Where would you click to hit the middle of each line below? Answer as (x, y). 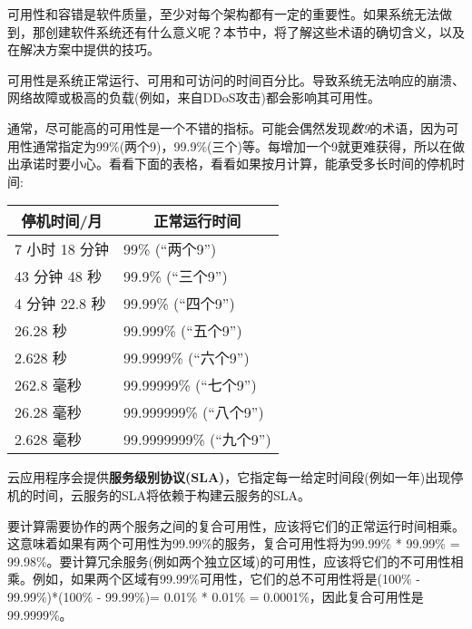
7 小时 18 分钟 (62, 249)
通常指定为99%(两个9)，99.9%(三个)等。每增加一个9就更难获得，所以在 (242, 145)
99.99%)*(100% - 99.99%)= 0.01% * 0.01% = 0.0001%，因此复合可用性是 (216, 596)
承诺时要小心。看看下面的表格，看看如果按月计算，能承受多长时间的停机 (236, 164)
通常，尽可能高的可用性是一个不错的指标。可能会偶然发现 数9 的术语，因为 (227, 127)
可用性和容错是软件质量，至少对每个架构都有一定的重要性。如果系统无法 (223, 14)
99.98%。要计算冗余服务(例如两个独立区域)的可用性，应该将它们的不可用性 (229, 561)
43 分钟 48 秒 (58, 276)
